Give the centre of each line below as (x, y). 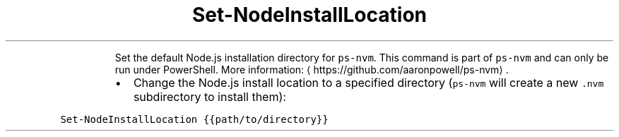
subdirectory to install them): (210, 96)
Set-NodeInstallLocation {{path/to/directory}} (194, 119)
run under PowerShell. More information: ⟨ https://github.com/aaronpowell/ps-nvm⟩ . (312, 69)
